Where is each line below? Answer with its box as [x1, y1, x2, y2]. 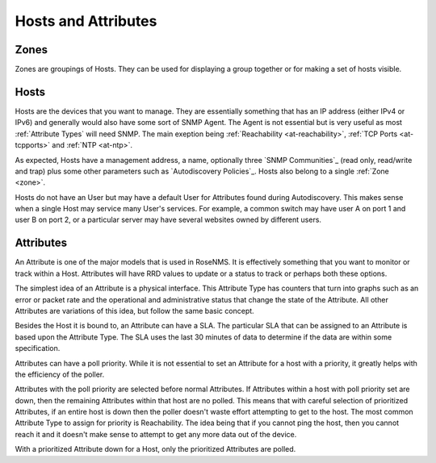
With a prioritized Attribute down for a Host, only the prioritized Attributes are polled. [15, 444, 296, 454]
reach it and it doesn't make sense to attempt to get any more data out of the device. [15, 429, 297, 439]
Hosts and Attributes [15, 12, 157, 30]
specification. [15, 344, 61, 353]
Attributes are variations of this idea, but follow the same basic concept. [15, 306, 254, 315]
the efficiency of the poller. [15, 369, 105, 379]
